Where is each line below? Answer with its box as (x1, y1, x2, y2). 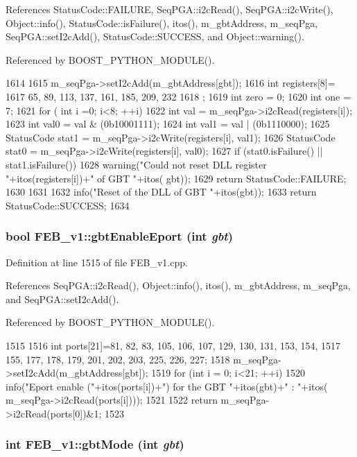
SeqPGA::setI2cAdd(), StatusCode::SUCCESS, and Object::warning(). (6, 29, 304, 44)
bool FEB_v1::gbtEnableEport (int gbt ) (6, 227, 233, 245)
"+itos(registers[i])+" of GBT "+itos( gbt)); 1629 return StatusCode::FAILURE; (6, 171, 347, 185)
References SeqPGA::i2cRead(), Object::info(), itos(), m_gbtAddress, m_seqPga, (6, 278, 351, 293)
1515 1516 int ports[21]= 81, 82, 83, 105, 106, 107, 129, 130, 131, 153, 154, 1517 (6, 338, 341, 352)
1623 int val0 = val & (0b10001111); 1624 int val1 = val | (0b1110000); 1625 (6, 117, 330, 131)
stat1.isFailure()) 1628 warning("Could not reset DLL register (6, 157, 267, 171)
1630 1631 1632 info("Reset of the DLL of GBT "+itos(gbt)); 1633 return (6, 184, 317, 199)
